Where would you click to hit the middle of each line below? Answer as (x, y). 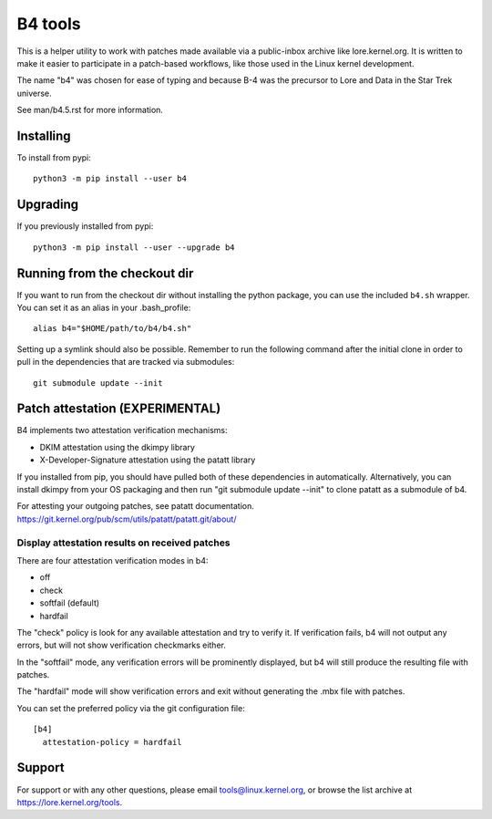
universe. (34, 93)
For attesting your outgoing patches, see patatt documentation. (136, 506)
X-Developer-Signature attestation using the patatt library (148, 460)
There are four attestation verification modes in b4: (113, 560)
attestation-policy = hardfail (112, 742)
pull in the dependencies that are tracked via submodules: (126, 362)
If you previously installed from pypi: (85, 226)
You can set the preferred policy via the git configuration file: (131, 708)
